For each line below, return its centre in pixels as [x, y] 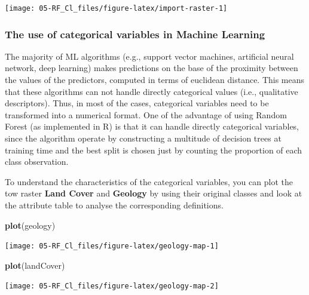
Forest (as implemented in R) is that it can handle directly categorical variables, [152, 126]
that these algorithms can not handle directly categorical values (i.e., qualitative [152, 91]
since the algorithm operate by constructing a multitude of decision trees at [143, 138]
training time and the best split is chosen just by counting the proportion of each [154, 150]
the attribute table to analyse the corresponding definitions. [114, 205]
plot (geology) [30, 225]
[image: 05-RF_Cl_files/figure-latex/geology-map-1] [112, 246]
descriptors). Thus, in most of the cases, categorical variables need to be [137, 103]
